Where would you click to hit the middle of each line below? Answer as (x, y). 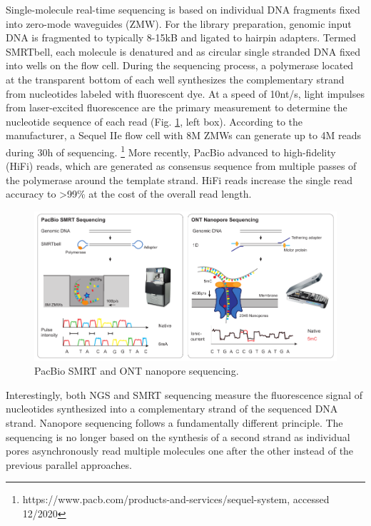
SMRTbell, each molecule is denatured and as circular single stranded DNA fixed (183, 51)
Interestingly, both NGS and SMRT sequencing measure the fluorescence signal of (184, 394)
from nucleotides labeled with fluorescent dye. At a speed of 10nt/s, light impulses (185, 93)
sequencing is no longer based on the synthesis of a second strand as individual (178, 436)
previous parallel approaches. (69, 464)
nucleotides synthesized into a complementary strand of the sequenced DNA (172, 409)
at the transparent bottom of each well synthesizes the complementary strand (175, 79)
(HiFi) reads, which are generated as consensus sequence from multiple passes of (181, 166)
